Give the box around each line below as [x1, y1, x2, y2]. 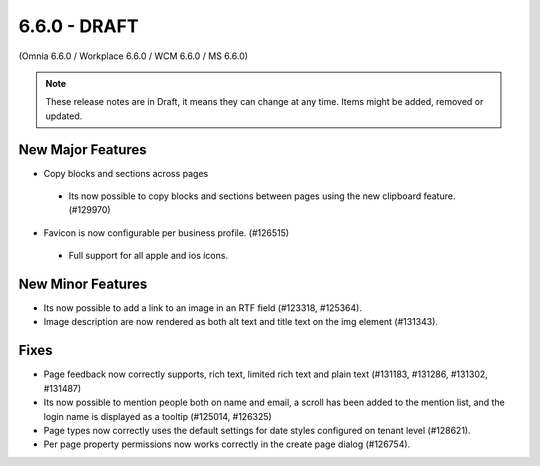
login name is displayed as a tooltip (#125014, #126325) [43, 410, 272, 422]
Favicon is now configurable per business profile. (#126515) [43, 226, 290, 239]
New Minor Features [18, 276, 148, 292]
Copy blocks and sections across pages [43, 167, 209, 179]
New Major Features [18, 141, 147, 158]
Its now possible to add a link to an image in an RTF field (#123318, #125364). [43, 302, 362, 314]
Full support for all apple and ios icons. [68, 250, 229, 262]
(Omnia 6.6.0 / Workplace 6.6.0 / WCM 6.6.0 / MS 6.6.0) [18, 50, 249, 62]
